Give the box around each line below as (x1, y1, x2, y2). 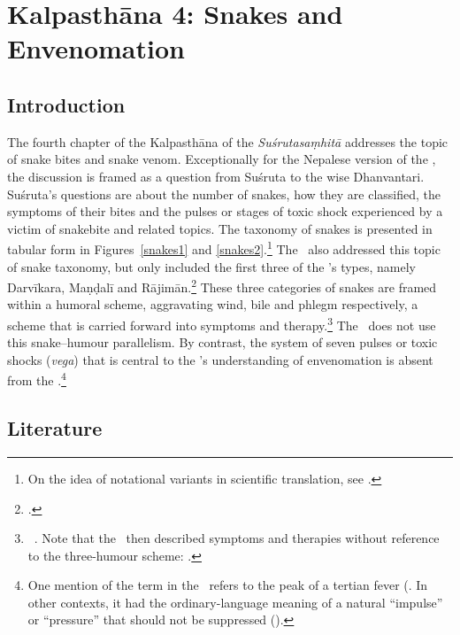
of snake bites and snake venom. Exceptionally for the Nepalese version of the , (7, 150, 436, 168)
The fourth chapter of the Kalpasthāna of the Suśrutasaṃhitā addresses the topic (7, 132, 448, 151)
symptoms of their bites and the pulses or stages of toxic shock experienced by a (7, 202, 443, 221)
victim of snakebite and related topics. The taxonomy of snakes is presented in (7, 219, 433, 237)
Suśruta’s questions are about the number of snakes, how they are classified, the (7, 184, 441, 203)
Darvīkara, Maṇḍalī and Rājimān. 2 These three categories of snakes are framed (7, 275, 437, 296)
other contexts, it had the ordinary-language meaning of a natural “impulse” (27, 592, 443, 611)
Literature (7, 414, 103, 442)
